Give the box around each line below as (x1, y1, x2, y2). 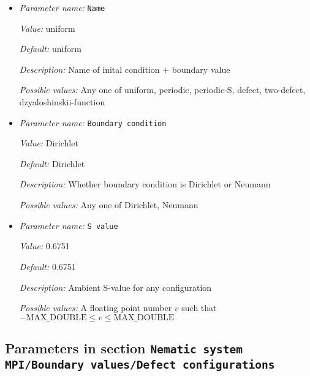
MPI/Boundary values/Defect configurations (5, 358, 275, 372)
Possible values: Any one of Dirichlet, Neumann (19, 198, 198, 211)
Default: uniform (19, 42, 81, 55)
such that (181, 301, 217, 314)
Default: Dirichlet (19, 157, 85, 170)
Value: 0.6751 (19, 239, 70, 252)
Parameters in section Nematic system (5, 339, 243, 358)
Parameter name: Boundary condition (19, 116, 167, 129)
